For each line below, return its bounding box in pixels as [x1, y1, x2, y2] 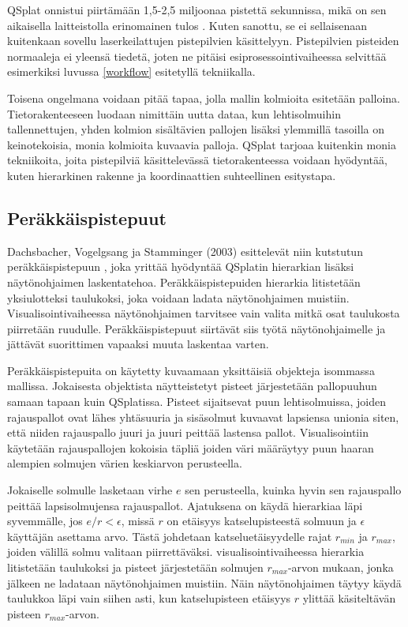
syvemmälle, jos [7, 512, 83, 529]
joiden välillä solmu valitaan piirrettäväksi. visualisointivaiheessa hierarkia [7, 543, 365, 560]
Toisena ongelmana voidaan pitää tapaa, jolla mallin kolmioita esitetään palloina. [7, 89, 400, 106]
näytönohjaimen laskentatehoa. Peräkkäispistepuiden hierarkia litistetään [7, 273, 361, 290]
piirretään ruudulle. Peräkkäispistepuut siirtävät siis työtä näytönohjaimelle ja [7, 320, 386, 336]
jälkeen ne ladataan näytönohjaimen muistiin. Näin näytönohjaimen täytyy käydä [7, 574, 402, 591]
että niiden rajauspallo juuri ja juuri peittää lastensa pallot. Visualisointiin [7, 424, 369, 441]
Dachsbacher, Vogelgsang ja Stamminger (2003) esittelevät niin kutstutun [7, 242, 363, 259]
